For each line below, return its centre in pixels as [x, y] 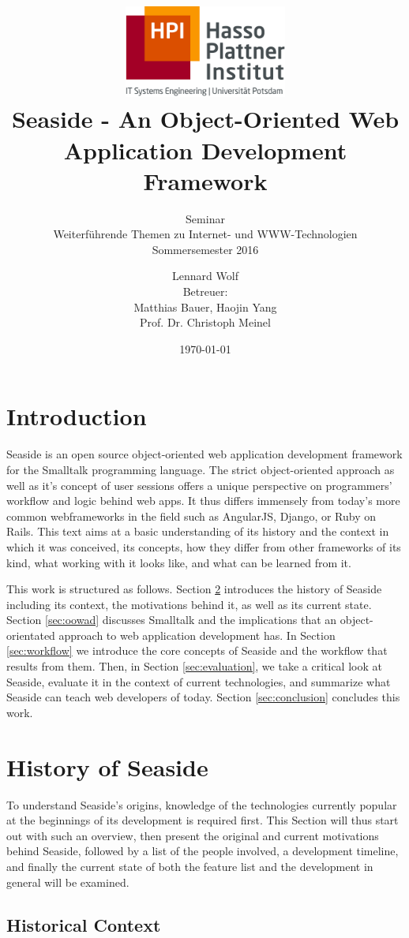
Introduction [77, 416]
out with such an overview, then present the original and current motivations [193, 835]
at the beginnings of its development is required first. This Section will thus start [203, 820]
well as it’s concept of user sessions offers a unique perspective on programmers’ [199, 485]
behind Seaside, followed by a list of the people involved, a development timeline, [203, 851]
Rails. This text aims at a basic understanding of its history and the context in [198, 531]
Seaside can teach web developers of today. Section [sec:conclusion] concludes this [203, 697]
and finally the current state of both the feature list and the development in [190, 866]
